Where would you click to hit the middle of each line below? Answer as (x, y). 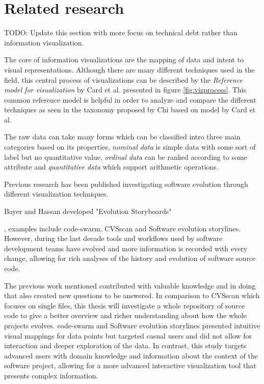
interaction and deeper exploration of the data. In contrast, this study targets (125, 345)
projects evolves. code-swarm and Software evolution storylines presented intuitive (132, 325)
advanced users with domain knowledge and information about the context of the (131, 355)
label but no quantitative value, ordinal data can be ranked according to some (126, 157)
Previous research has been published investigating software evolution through (126, 184)
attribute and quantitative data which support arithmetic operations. (111, 167)
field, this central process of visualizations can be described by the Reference (124, 79)
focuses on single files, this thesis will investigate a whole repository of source (125, 305)
